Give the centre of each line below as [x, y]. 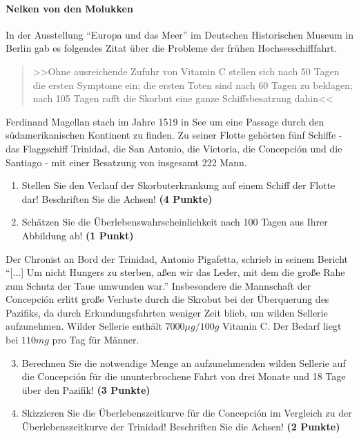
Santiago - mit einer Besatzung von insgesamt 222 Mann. [126, 162]
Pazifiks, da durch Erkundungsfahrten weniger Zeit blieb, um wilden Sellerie [167, 312]
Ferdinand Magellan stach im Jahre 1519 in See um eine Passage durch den [165, 121]
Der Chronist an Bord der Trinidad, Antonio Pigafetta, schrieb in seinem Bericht [177, 258]
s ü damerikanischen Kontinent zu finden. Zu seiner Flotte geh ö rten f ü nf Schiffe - [174, 135]
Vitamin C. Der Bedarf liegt [282, 326]
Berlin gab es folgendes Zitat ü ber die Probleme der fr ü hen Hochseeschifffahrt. [172, 48]
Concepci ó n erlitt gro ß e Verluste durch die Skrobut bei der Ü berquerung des [167, 299]
